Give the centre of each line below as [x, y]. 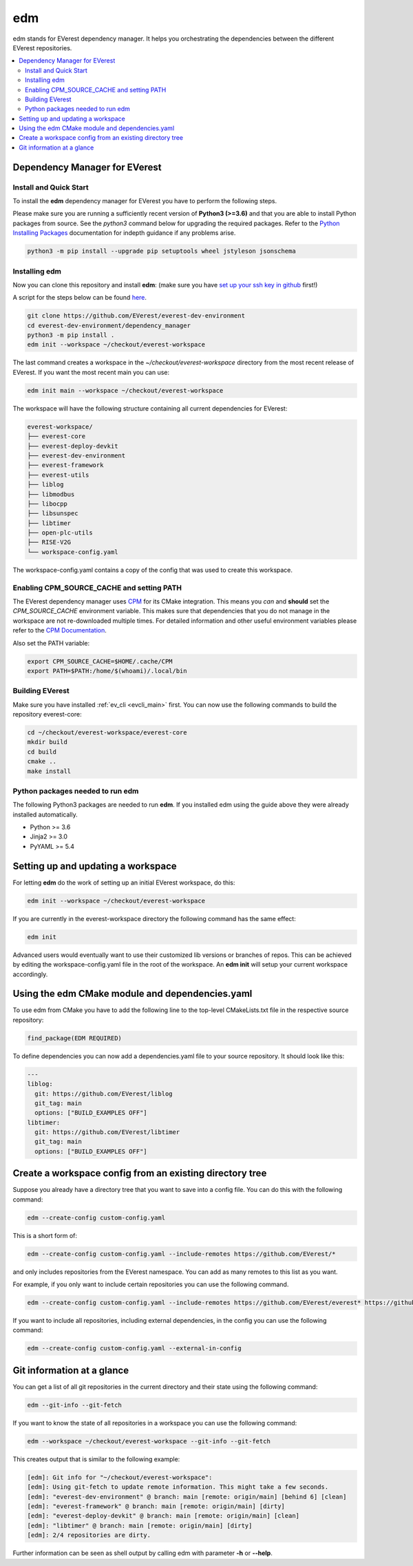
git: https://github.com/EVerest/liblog [104, 1093]
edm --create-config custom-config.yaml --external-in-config [134, 1348]
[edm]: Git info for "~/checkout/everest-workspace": [120, 1477]
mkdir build [47, 742]
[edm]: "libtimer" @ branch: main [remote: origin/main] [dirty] [140, 1525]
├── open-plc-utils [60, 533]
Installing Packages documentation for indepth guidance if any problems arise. [124, 233]
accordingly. [30, 974]
